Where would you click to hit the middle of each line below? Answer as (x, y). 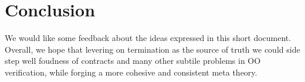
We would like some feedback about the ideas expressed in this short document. (148, 38)
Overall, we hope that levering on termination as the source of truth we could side (152, 49)
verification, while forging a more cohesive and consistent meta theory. (131, 72)
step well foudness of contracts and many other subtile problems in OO (133, 61)
